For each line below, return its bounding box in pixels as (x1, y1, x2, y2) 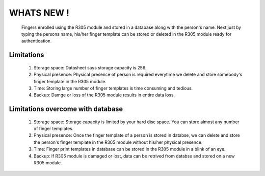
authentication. (21, 38, 52, 44)
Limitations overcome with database (9, 105, 123, 113)
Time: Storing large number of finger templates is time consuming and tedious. (33, 85, 193, 91)
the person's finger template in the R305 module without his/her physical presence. (33, 139, 203, 145)
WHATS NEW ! (9, 7, 70, 18)
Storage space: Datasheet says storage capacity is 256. (33, 65, 147, 70)
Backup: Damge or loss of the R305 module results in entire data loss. (33, 92, 175, 98)
